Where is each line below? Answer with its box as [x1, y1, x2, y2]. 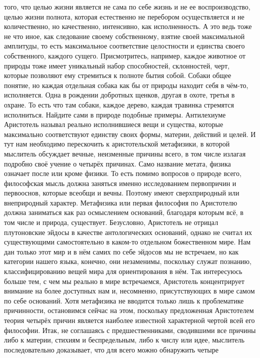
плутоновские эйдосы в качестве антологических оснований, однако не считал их [4, 226, 252, 237]
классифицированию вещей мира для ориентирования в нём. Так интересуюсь [4, 266, 242, 276]
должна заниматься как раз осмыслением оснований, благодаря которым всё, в [4, 207, 243, 217]
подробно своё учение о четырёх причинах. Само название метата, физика [4, 158, 231, 168]
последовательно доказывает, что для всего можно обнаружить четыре [4, 344, 218, 354]
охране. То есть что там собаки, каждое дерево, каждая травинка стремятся [4, 99, 234, 109]
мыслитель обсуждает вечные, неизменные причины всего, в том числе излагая [4, 148, 246, 158]
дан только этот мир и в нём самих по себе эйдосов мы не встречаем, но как [4, 246, 239, 256]
